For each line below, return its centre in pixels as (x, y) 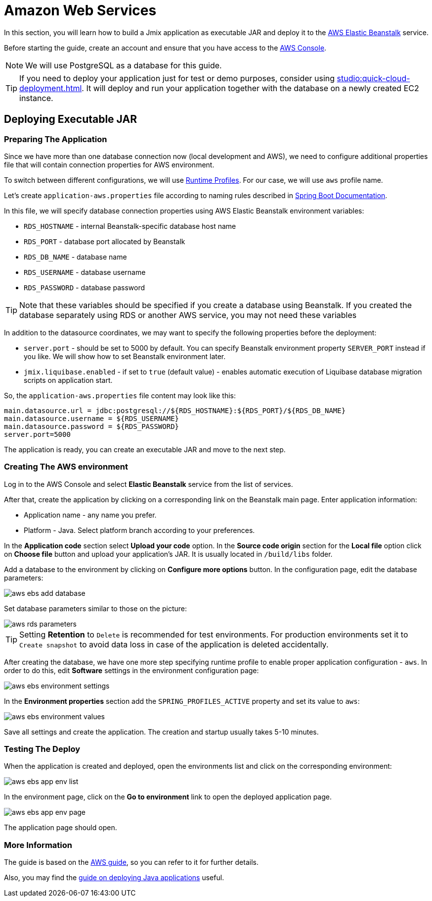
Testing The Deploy (42, 749)
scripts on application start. (68, 380)
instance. (36, 98)
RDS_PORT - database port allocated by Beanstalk (105, 241)
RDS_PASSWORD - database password (85, 287)
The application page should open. (61, 828)
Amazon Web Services (80, 10)
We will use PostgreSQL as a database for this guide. (124, 65)
